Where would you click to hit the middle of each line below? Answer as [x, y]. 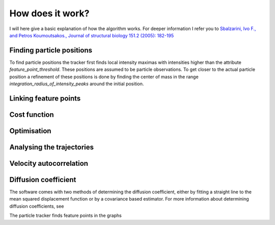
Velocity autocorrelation [49, 163]
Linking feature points [45, 98]
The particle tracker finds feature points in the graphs [65, 216]
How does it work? [49, 13]
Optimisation [30, 131]
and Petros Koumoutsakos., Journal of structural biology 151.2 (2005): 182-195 [92, 35]
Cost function [32, 115]
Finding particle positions [51, 50]
